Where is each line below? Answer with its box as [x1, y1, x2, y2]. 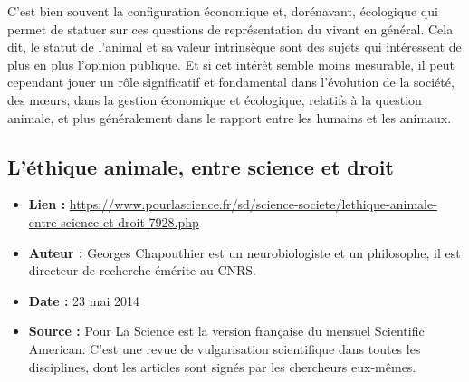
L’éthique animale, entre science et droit [7, 152, 394, 180]
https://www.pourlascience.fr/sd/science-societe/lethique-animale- [69, 195, 437, 214]
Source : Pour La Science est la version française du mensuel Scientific [28, 321, 425, 340]
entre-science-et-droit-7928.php [28, 212, 199, 231]
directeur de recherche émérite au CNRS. [28, 261, 256, 280]
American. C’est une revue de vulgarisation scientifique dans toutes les [28, 339, 421, 358]
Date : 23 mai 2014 [28, 291, 139, 310]
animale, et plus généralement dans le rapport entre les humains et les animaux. [7, 108, 452, 127]
